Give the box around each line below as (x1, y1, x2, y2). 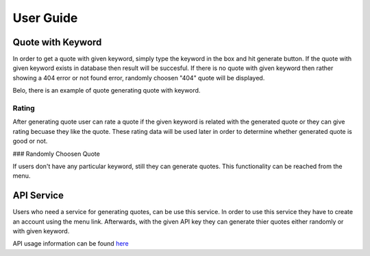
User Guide (12, 10, 78, 25)
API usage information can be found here (12, 240, 129, 248)
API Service (12, 189, 64, 202)
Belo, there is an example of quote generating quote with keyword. (12, 86, 201, 95)
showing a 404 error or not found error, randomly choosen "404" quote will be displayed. (12, 73, 265, 82)
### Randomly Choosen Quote (12, 150, 101, 158)
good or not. (12, 137, 48, 146)
